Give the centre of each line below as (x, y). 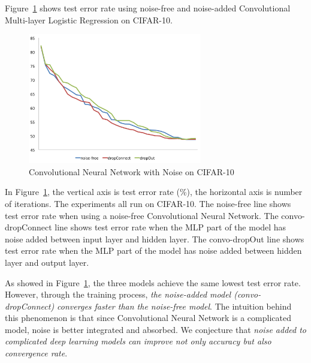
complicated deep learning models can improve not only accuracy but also (138, 341)
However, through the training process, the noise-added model (118, 294)
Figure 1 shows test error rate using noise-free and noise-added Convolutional (148, 8)
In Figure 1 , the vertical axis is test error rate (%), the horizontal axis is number (154, 192)
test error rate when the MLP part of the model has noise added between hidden (153, 250)
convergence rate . (36, 353)
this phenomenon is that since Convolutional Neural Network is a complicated (148, 318)
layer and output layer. (47, 262)
